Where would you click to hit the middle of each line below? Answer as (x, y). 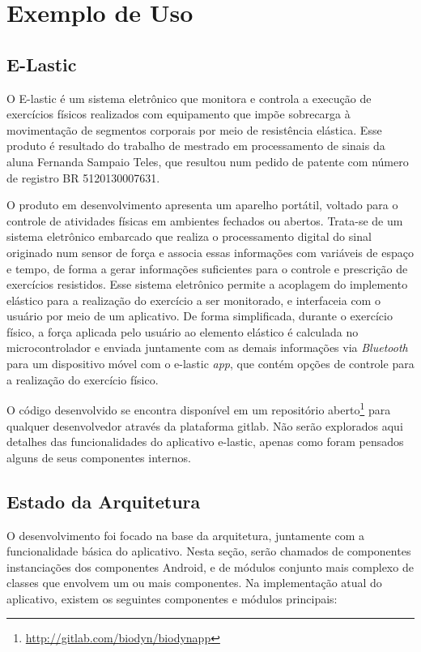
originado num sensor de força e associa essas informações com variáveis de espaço (210, 252)
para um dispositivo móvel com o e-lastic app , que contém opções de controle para (210, 364)
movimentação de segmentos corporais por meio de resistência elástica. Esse (194, 129)
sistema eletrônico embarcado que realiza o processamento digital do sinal (189, 236)
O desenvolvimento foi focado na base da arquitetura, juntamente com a (186, 535)
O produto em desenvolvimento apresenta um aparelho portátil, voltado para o (202, 205)
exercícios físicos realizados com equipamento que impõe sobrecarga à (179, 114)
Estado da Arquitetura (104, 501)
